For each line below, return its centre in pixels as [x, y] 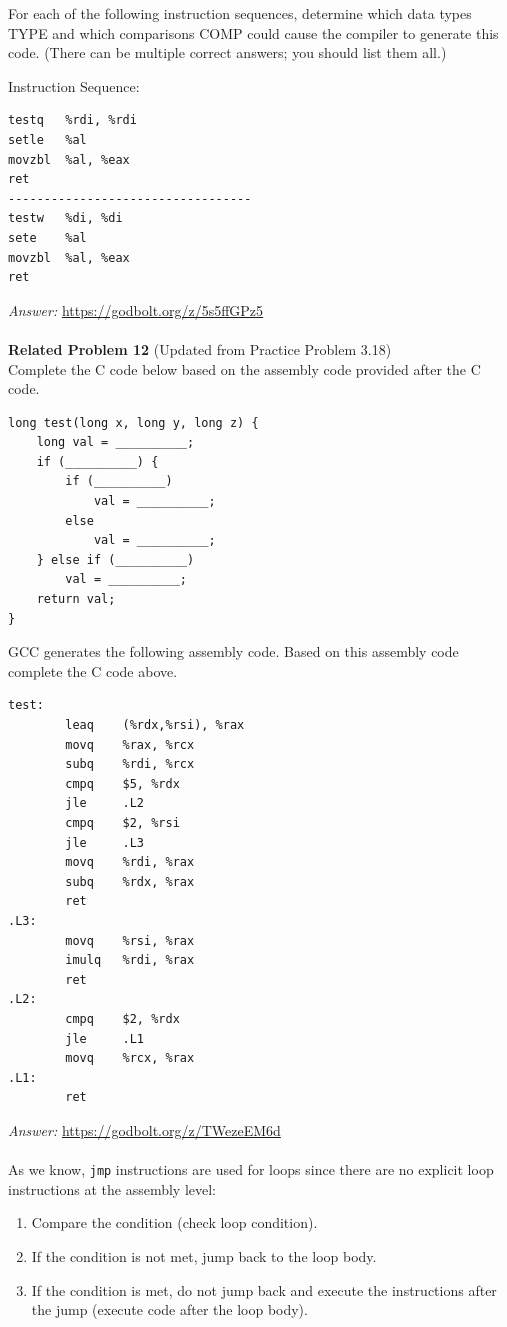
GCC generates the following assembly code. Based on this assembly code [233, 651]
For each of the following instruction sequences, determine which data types [240, 13]
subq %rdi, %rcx [130, 764]
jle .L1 [105, 1038]
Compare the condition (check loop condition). [174, 1222]
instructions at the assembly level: [112, 1188]
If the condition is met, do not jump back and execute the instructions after [264, 1289]
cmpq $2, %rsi [122, 822]
